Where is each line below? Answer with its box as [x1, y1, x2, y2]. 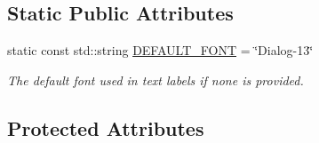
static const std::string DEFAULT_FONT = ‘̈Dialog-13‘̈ [7, 41, 314, 60]
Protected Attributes [7, 114, 204, 141]
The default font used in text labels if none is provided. [7, 70, 304, 89]
